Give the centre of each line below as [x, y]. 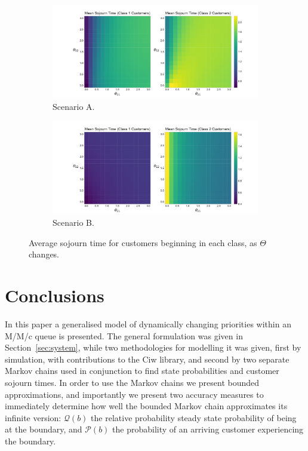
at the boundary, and [44, 429]
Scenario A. [74, 106]
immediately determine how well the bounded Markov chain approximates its [146, 406]
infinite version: [33, 417]
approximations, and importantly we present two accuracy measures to [134, 394]
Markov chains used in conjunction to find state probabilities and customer [142, 371]
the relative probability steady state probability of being [194, 417]
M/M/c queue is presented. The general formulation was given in [124, 335]
